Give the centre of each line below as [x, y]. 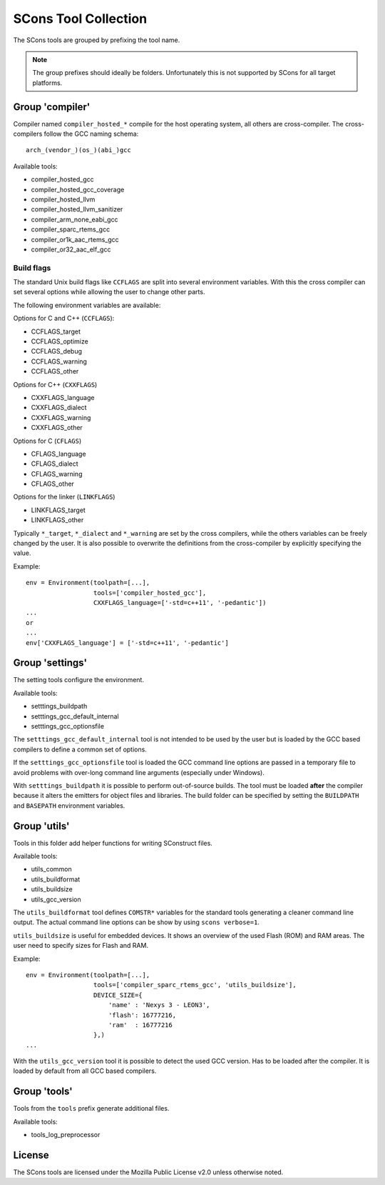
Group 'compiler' [52, 107]
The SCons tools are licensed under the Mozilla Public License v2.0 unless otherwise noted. [148, 1172]
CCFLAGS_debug [56, 351]
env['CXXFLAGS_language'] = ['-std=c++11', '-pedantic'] [128, 642]
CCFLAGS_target [56, 331]
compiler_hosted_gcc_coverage [78, 189]
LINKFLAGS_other [57, 520]
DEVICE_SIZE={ [118, 995]
